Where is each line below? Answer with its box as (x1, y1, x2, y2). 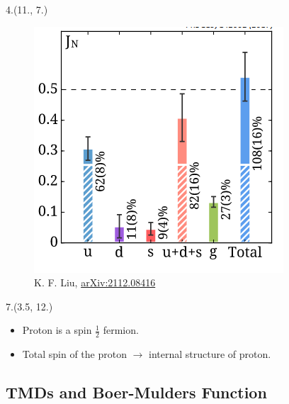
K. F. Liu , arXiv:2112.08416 (34, 275, 156, 290)
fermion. (103, 322, 139, 337)
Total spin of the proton (22, 347, 127, 361)
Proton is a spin (22, 322, 92, 337)
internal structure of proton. (149, 347, 271, 361)
